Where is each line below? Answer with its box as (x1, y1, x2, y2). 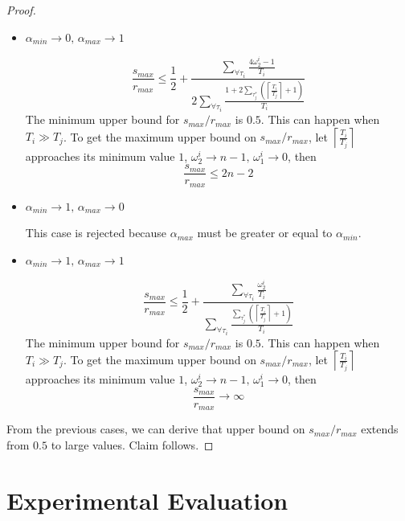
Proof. (6, 2, 36, 18)
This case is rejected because (25, 224, 167, 241)
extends (361, 420, 399, 437)
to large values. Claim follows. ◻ (51, 436, 214, 453)
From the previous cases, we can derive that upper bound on (6, 420, 305, 437)
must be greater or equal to (197, 224, 333, 241)
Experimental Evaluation (6, 483, 288, 516)
